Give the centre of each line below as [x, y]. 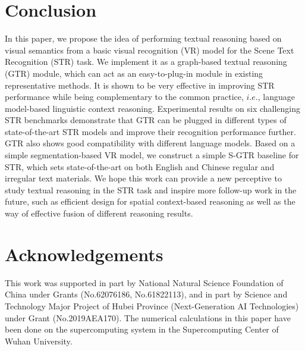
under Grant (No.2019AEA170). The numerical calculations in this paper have [148, 317]
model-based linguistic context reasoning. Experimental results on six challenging [153, 108]
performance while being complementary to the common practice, [124, 97]
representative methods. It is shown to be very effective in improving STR [140, 85]
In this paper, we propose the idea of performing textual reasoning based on [143, 38]
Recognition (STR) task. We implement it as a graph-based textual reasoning [146, 62]
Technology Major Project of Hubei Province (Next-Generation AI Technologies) [152, 305]
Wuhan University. [39, 341]
